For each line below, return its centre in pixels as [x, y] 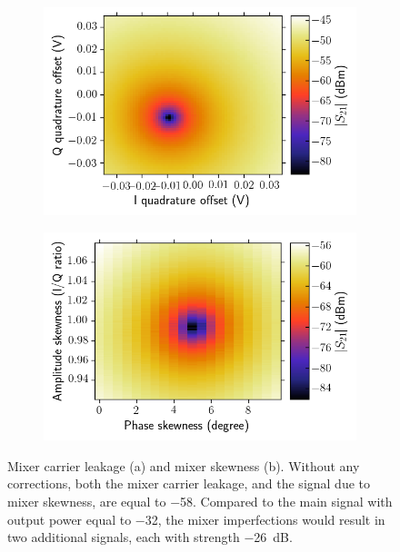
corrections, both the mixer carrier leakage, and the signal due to [189, 483]
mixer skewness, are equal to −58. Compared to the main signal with [200, 502]
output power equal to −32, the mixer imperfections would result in [196, 519]
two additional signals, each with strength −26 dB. [150, 537]
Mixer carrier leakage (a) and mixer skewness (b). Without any [184, 465]
